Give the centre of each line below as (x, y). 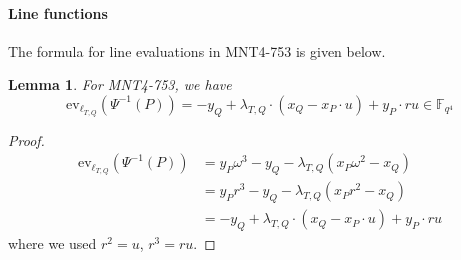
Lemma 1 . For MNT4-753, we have (120, 84)
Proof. (26, 139)
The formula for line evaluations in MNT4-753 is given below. (197, 50)
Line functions (58, 12)
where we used (52, 242)
